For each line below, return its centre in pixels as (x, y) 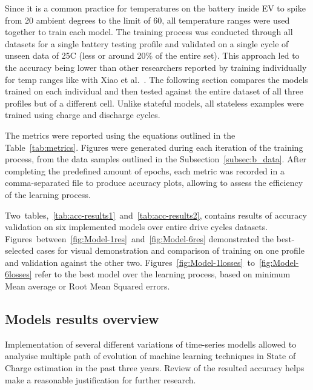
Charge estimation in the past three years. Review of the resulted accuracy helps (155, 368)
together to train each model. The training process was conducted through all (149, 32)
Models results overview (82, 319)
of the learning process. (48, 194)
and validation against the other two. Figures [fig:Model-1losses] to (130, 262)
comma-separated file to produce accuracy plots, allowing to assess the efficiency (154, 183)
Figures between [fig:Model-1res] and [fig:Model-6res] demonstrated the (140, 238)
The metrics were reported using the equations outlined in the (120, 135)
